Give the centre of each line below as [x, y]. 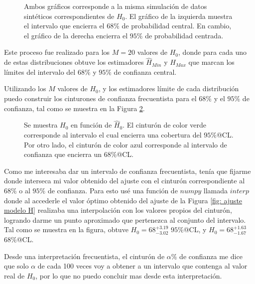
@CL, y [195, 229]
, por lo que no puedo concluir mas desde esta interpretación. [129, 275]
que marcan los [211, 62]
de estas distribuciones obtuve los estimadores [74, 62]
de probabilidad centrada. [184, 35]
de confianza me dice [211, 256]
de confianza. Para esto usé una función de [113, 190]
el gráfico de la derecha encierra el [76, 35]
